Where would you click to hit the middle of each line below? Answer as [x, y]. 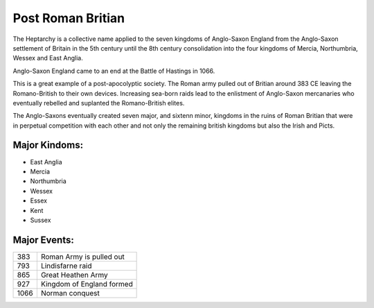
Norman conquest [70, 293]
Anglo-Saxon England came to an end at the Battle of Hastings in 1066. [114, 71]
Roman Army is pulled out [82, 257]
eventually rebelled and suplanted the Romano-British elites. [99, 103]
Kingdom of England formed [87, 284]
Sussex [41, 220]
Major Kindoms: [48, 145]
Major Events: [43, 240]
